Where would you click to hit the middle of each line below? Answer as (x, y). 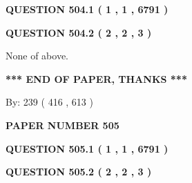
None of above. (37, 56)
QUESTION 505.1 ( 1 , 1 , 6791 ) (87, 148)
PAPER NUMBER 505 (63, 125)
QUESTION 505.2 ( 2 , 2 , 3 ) (79, 172)
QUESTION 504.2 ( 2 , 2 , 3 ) (79, 32)
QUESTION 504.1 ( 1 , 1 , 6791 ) (87, 9)
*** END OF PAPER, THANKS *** (96, 78)
